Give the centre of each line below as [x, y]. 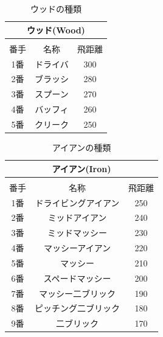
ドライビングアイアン [77, 202]
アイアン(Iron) [81, 168]
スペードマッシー [77, 278]
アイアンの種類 [81, 147]
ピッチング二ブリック [77, 308]
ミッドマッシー [77, 233]
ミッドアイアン [77, 217]
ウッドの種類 [56, 9]
